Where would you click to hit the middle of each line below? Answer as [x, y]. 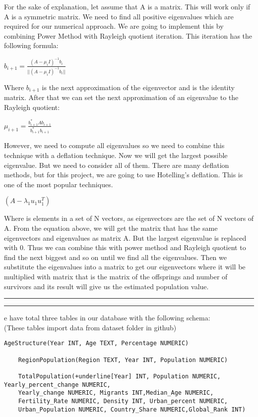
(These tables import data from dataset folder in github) [90, 327]
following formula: [31, 45]
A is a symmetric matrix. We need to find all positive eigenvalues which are [119, 16]
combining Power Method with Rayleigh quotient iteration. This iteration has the [128, 35]
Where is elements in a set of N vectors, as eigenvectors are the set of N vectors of [129, 218]
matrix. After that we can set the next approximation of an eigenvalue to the [121, 97]
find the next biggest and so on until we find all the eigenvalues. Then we [115, 257]
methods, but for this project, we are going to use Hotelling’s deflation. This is [124, 175]
